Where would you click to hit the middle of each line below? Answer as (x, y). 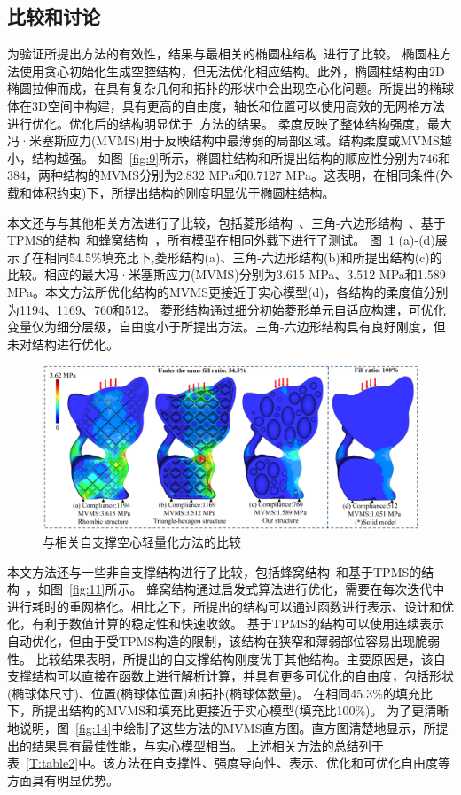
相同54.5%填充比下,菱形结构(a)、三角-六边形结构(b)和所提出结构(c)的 (243, 257)
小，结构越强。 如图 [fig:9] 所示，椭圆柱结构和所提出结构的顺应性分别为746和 (229, 157)
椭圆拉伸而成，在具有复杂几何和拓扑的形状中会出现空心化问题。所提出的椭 (224, 88)
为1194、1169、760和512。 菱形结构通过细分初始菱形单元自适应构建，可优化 (227, 309)
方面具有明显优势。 (63, 779)
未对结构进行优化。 (63, 343)
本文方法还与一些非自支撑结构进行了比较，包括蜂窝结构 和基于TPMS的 (215, 571)
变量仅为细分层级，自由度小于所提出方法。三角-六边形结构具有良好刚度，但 (227, 327)
